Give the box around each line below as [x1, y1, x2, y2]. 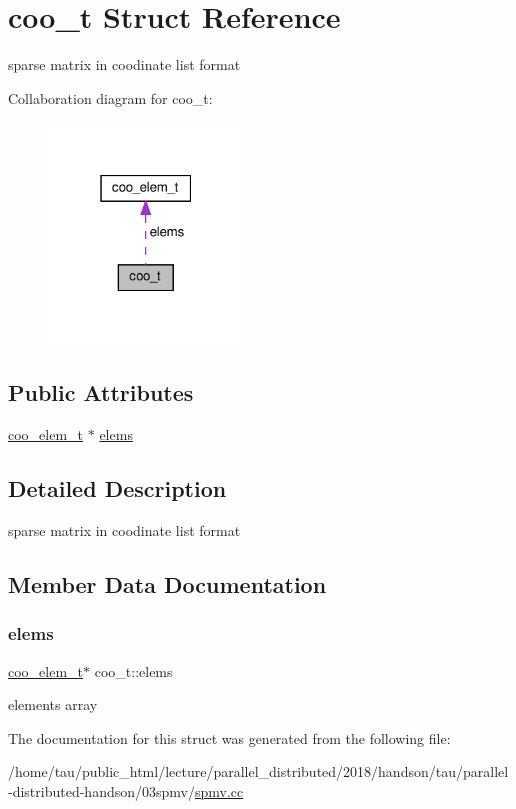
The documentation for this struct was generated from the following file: [8, 727, 451, 748]
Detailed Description [8, 473, 227, 504]
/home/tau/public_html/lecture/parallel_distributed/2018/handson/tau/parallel [8, 761, 509, 782]
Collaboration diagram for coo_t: [8, 87, 213, 108]
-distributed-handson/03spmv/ [8, 781, 195, 802]
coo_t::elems [94, 660, 173, 681]
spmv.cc [194, 781, 244, 802]
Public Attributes [8, 377, 194, 408]
